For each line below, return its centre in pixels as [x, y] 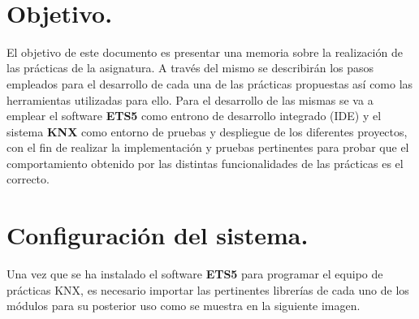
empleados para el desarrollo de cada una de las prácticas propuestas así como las [210, 83]
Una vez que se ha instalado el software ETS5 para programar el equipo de [195, 274]
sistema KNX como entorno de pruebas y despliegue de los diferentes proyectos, [207, 131]
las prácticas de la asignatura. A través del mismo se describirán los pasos [190, 68]
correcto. [28, 179]
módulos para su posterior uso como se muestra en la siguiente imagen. [184, 306]
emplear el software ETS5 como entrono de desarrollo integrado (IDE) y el [194, 116]
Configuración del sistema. [158, 235]
